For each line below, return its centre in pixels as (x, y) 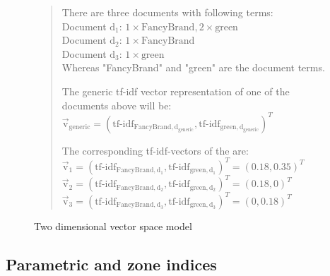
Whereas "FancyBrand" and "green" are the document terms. (193, 67)
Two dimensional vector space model (113, 226)
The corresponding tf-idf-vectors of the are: (155, 150)
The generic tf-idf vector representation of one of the (176, 91)
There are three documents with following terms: (167, 12)
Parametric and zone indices (111, 264)
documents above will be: (117, 105)
